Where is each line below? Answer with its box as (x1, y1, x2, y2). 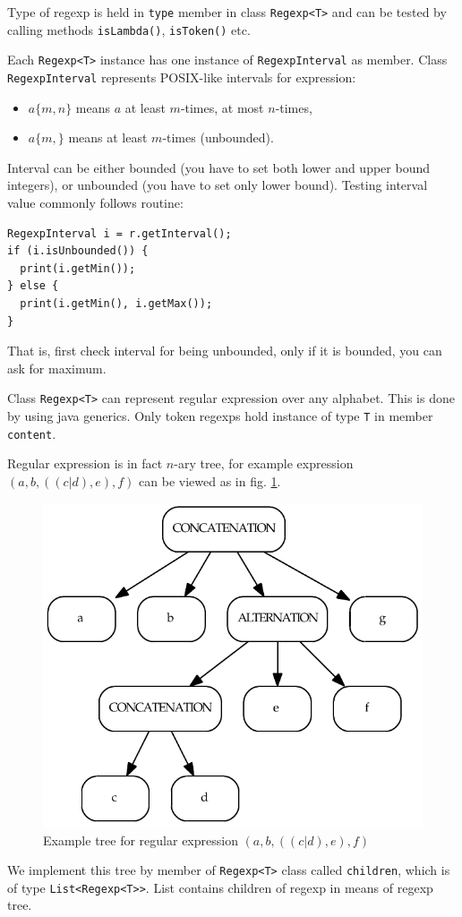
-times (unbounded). (162, 128, 274, 147)
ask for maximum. (7, 358, 107, 377)
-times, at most (180, 98, 264, 116)
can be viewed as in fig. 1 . (139, 471, 281, 490)
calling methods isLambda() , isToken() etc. (7, 20, 251, 39)
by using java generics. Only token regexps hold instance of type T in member (7, 407, 433, 424)
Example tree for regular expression (43, 830, 238, 849)
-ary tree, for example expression (174, 454, 354, 473)
